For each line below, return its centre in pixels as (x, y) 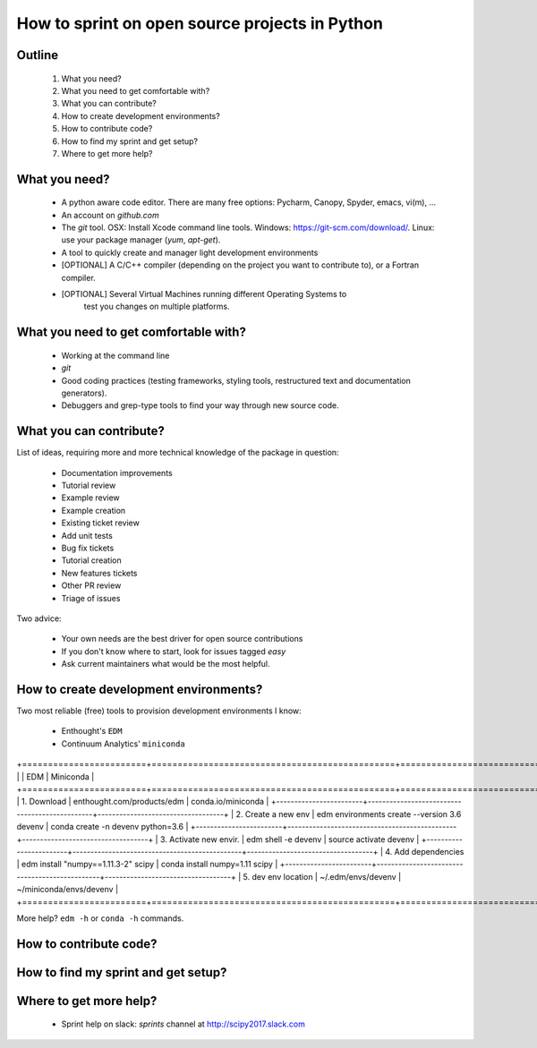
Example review (90, 498)
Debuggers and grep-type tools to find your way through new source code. (200, 405)
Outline (37, 55)
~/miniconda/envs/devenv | (68, 890)
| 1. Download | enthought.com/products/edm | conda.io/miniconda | (143, 802)
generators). (84, 393)
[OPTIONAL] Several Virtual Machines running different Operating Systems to (204, 294)
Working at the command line (115, 355)
